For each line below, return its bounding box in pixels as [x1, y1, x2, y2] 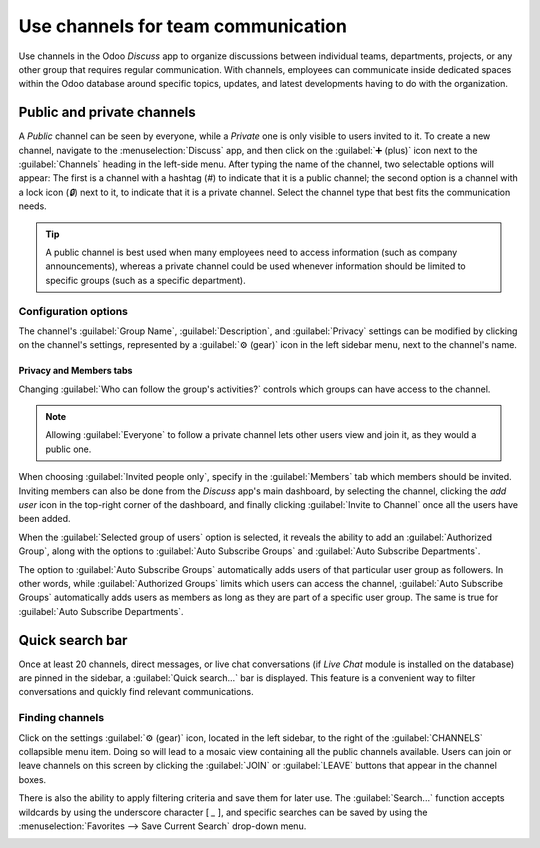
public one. [45, 443, 92, 455]
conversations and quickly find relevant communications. [18, 686, 254, 698]
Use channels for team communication [18, 15, 347, 37]
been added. [18, 513, 71, 525]
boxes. [18, 773, 47, 785]
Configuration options [18, 304, 129, 318]
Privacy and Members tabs [18, 365, 133, 377]
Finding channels [18, 711, 105, 725]
